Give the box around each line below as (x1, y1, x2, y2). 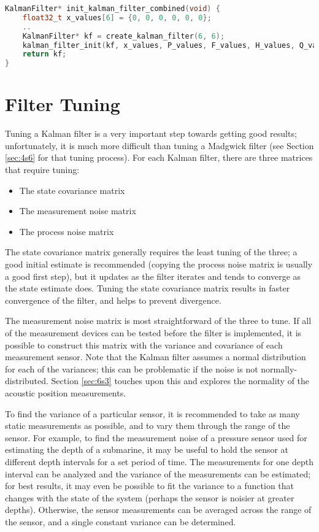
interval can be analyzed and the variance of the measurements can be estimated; (5, 467, 311, 480)
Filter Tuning (5, 91, 120, 117)
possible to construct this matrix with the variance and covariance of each (5, 338, 283, 351)
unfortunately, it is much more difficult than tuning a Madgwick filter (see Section (5, 139, 314, 152)
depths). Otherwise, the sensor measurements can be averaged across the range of (5, 503, 312, 516)
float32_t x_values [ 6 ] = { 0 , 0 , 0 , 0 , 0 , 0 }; (22, 13, 212, 22)
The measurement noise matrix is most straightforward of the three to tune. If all (5, 314, 312, 327)
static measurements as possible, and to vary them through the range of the (5, 419, 290, 432)
